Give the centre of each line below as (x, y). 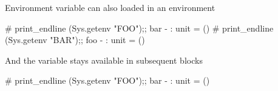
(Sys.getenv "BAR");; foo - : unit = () (75, 40)
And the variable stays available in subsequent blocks (104, 60)
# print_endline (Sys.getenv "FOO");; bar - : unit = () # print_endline (139, 28)
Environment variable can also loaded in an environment (110, 7)
